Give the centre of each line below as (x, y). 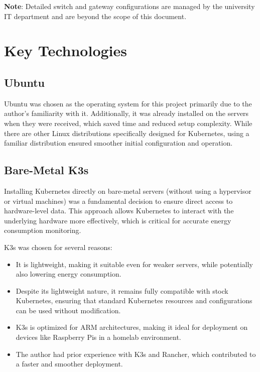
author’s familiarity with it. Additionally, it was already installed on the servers (126, 113)
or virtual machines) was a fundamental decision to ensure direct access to (118, 201)
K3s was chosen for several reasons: (58, 247)
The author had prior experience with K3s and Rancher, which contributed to (136, 354)
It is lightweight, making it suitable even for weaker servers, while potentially (134, 264)
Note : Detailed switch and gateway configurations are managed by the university (129, 6)
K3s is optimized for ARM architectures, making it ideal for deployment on (132, 327)
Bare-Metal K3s (46, 170)
